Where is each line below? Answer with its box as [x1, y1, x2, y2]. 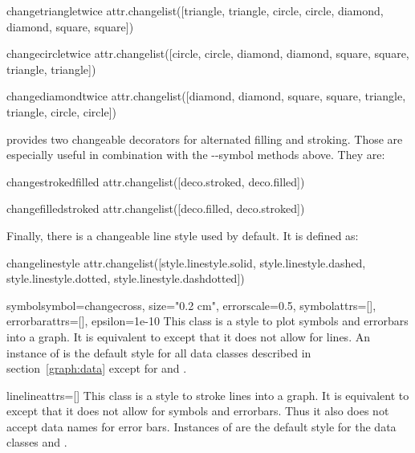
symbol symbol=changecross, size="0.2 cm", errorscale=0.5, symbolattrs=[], [6, 296, 376, 313]
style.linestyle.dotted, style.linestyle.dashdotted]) [6, 270, 245, 287]
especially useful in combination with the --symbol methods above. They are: [6, 146, 385, 163]
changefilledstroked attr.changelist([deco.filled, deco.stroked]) [6, 200, 305, 217]
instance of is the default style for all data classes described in [6, 344, 311, 361]
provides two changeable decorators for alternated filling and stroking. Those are [6, 130, 403, 147]
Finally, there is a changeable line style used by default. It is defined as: [6, 226, 359, 243]
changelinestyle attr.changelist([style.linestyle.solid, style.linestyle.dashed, [6, 254, 366, 271]
